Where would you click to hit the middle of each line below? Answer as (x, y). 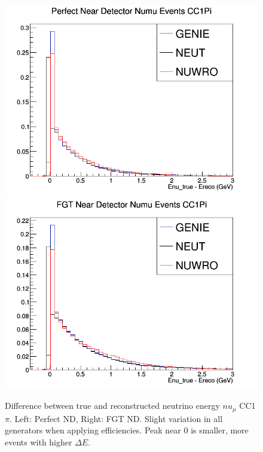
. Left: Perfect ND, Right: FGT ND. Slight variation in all (116, 418)
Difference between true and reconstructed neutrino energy (112, 406)
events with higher (39, 442)
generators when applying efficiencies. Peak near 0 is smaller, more (127, 430)
